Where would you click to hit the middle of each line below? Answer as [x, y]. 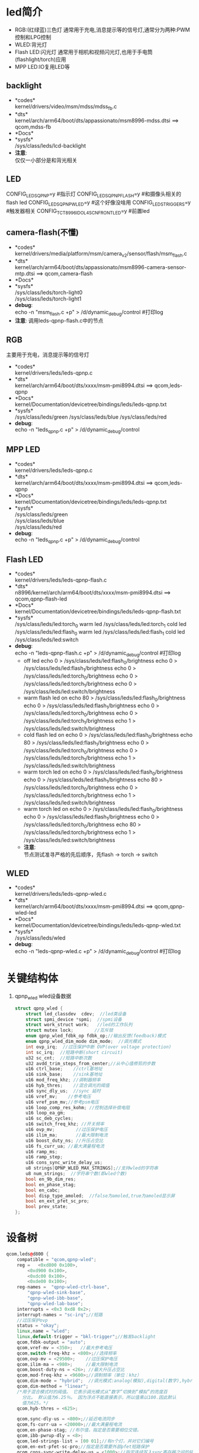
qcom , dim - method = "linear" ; [53, 1387]
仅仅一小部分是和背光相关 [46, 160]
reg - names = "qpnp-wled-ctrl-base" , [63, 1287]
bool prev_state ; [47, 1207]
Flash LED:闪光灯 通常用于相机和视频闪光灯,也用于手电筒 [84, 52]
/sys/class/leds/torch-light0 [49, 293]
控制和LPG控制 [33, 37]
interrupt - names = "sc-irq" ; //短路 [60, 1315]
